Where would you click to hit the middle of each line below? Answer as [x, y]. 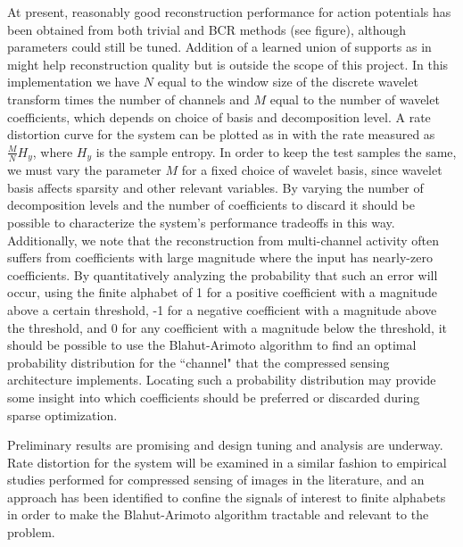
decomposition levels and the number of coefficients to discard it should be [211, 205]
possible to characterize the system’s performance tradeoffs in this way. [201, 222]
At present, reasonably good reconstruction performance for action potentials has [229, 12]
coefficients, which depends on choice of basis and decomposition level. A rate [219, 116]
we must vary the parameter [84, 170]
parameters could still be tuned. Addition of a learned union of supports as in [219, 47]
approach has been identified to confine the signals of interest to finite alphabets [227, 497]
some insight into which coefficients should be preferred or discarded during [214, 397]
